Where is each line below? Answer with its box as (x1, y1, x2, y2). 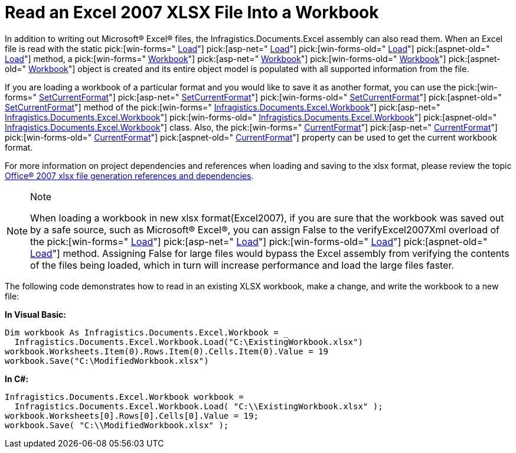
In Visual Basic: (5, 309, 66, 320)
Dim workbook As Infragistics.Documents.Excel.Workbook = (5, 327, 279, 337)
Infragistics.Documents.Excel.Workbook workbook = (5, 392, 244, 402)
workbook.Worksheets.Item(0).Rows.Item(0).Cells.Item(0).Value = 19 (5, 346, 328, 356)
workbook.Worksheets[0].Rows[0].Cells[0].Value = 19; (5, 410, 259, 421)
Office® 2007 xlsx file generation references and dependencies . (5, 170, 254, 181)
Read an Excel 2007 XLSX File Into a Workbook (5, 2, 379, 22)
